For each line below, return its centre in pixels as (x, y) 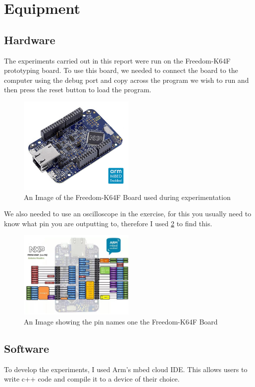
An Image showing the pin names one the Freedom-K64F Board (121, 321)
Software (27, 348)
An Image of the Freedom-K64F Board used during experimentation (127, 197)
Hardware (30, 39)
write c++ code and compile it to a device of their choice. (92, 379)
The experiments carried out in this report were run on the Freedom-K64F (117, 60)
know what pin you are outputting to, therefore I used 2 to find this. (108, 223)
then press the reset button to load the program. (78, 90)
